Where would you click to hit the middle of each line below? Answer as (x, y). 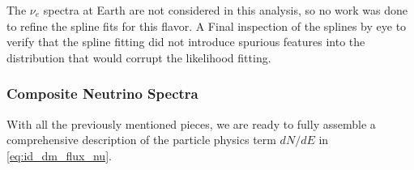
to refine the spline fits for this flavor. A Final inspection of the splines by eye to (207, 25)
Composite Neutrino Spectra (102, 93)
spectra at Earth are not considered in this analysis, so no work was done (226, 10)
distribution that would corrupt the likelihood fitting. (139, 57)
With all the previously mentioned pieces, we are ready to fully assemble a (191, 123)
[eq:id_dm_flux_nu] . (59, 155)
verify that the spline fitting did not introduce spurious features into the (186, 42)
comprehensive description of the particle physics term (141, 140)
